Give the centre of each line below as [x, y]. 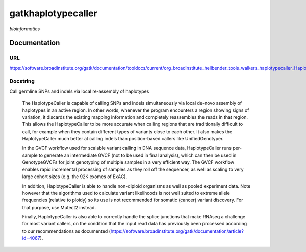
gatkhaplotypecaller [53, 13]
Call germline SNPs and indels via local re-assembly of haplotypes [79, 91]
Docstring [22, 81]
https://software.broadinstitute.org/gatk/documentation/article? [177, 231]
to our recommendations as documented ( [66, 231]
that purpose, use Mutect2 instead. [59, 207]
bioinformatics [25, 29]
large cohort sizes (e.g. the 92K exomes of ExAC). [75, 177]
